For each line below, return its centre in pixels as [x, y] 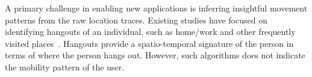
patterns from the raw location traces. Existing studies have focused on [136, 20]
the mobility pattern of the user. [65, 66]
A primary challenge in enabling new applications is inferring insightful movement [156, 8]
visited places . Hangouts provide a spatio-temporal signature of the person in [149, 43]
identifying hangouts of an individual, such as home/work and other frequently [150, 32]
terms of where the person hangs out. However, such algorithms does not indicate [155, 55]
